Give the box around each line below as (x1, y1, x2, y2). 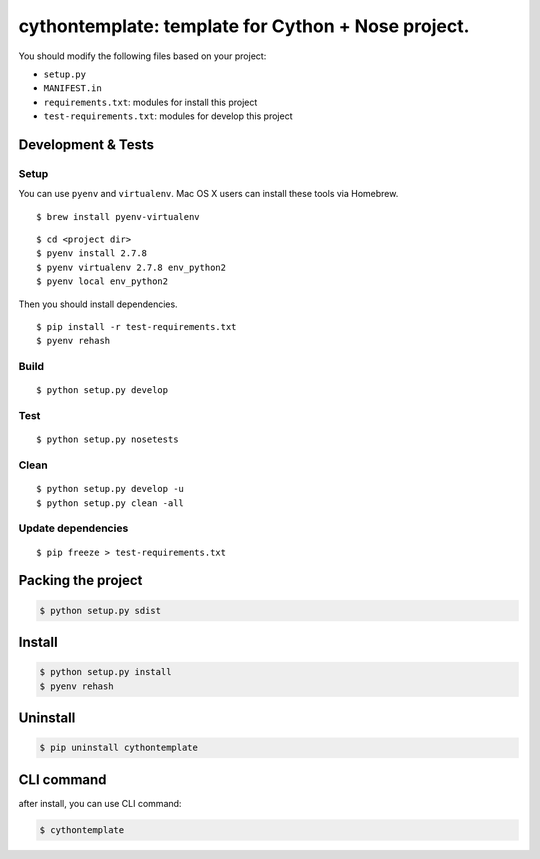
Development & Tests (18, 136, 155, 153)
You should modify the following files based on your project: (18, 50, 267, 62)
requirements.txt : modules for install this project (43, 96, 258, 108)
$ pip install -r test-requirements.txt (36, 321, 237, 332)
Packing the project (18, 572, 143, 589)
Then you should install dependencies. (18, 298, 179, 310)
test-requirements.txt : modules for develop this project (43, 110, 293, 122)
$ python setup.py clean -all (36, 497, 185, 509)
